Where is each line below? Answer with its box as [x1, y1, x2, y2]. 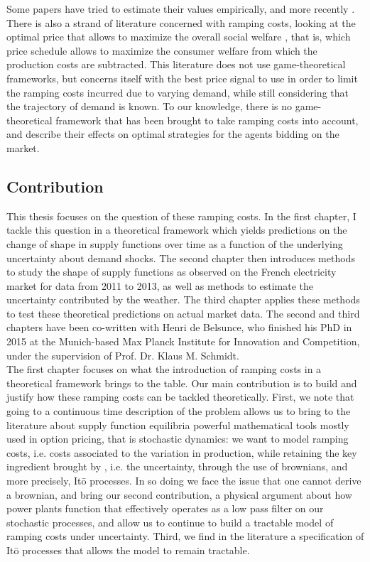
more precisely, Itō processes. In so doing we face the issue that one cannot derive [6, 473, 361, 488]
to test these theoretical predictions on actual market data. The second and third [6, 306, 360, 320]
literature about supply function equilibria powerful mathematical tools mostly [6, 417, 349, 432]
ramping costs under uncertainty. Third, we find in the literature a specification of [6, 529, 364, 544]
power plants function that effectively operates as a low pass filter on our [6, 501, 324, 516]
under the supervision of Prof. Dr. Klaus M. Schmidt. [6, 347, 239, 362]
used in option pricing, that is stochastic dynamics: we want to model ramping [6, 431, 349, 446]
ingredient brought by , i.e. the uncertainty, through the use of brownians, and [6, 459, 348, 474]
